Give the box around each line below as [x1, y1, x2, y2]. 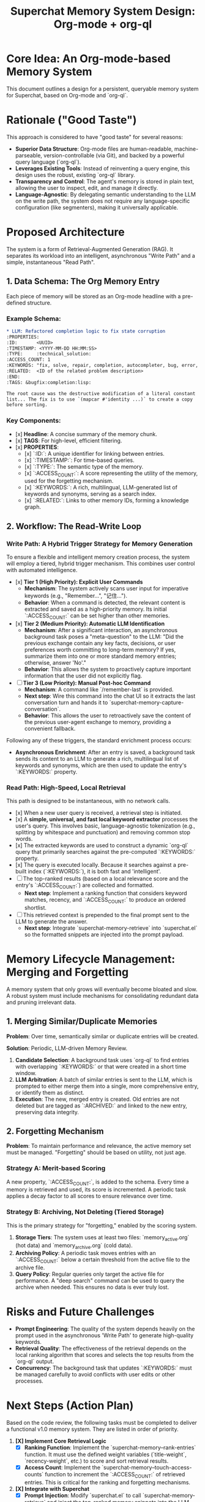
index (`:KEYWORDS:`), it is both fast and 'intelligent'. [28, 868, 162, 875]
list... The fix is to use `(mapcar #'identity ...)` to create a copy [6, 396, 193, 402]
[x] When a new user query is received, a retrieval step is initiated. [15, 809, 182, 817]
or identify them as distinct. [15, 1089, 84, 1096]
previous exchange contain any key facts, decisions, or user [24, 639, 176, 647]
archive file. [15, 1264, 45, 1272]
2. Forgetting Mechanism [6, 1126, 104, 1136]
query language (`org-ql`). [15, 158, 81, 165]
